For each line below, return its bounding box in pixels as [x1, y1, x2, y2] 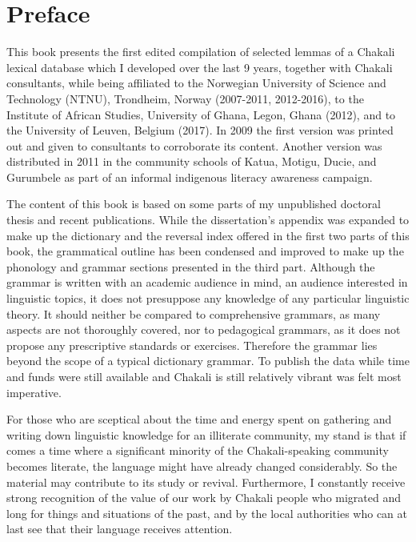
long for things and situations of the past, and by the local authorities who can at [6, 504, 408, 521]
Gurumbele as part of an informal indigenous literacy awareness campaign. [6, 168, 373, 185]
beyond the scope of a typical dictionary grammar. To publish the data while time [6, 352, 410, 369]
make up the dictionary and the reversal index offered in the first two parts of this [6, 227, 410, 243]
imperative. [6, 383, 62, 400]
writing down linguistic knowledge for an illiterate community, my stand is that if [6, 426, 406, 443]
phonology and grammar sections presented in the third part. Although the [6, 258, 375, 275]
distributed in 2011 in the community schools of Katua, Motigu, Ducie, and [6, 153, 377, 170]
